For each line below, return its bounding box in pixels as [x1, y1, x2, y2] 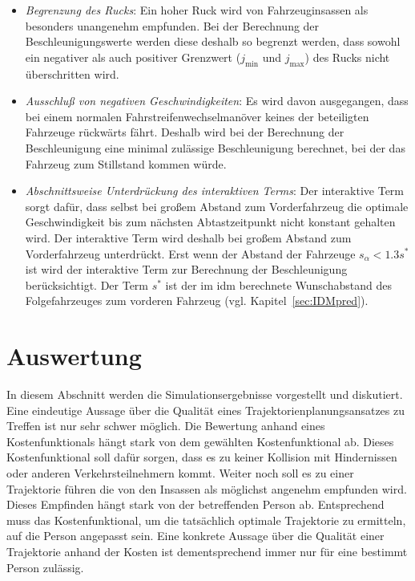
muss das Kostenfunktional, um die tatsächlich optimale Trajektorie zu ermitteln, [6, 511, 406, 528]
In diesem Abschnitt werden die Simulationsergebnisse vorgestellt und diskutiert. [6, 386, 403, 403]
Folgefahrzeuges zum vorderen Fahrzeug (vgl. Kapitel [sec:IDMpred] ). [25, 292, 369, 309]
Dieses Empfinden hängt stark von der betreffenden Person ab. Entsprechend [6, 496, 385, 513]
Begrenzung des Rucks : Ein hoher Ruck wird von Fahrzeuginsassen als [25, 2, 369, 18]
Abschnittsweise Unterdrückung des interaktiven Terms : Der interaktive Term [25, 182, 405, 199]
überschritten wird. [25, 65, 119, 82]
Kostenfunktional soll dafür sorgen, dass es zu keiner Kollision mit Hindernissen [6, 449, 397, 465]
